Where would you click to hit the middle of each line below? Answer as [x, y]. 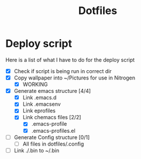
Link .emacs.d [39, 98]
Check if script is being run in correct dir [63, 71]
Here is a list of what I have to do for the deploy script [70, 60]
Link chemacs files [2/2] [52, 117]
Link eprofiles [39, 111]
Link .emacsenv [42, 104]
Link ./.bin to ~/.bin [37, 150]
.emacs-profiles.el [53, 130]
